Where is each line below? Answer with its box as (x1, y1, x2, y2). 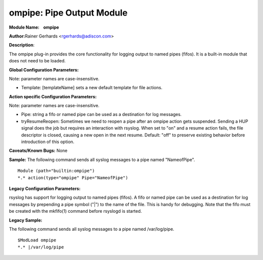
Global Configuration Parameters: (9, 67, 79, 73)
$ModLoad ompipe (18, 238, 56, 243)
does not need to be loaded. (9, 58, 66, 64)
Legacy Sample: (9, 217, 42, 223)
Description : (9, 42, 35, 48)
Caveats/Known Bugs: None (9, 148, 68, 153)
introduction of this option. (21, 139, 75, 145)
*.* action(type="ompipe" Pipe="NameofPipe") (18, 175, 129, 180)
